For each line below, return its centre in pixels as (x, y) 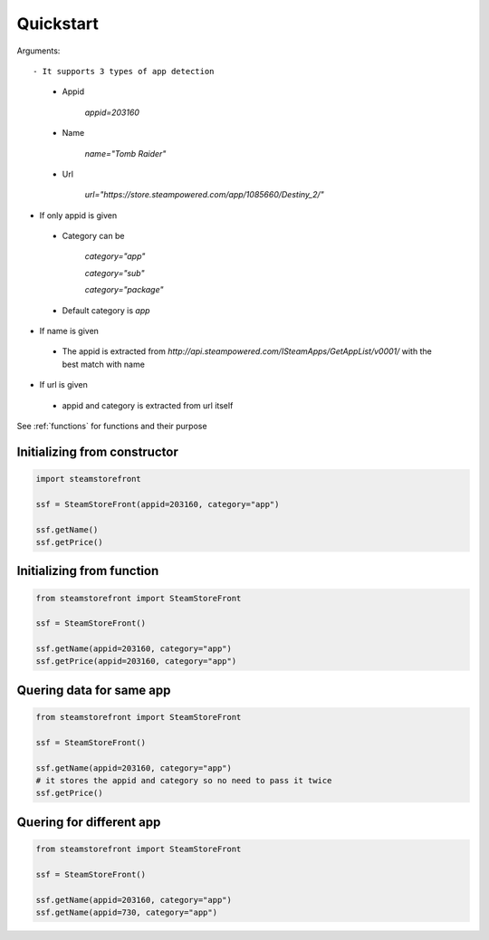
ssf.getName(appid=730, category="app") (126, 912)
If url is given (63, 385)
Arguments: (38, 51)
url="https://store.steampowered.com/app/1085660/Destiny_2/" (205, 195)
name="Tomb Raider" (125, 153)
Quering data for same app (94, 690)
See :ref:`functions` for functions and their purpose (112, 426)
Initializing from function (88, 571)
